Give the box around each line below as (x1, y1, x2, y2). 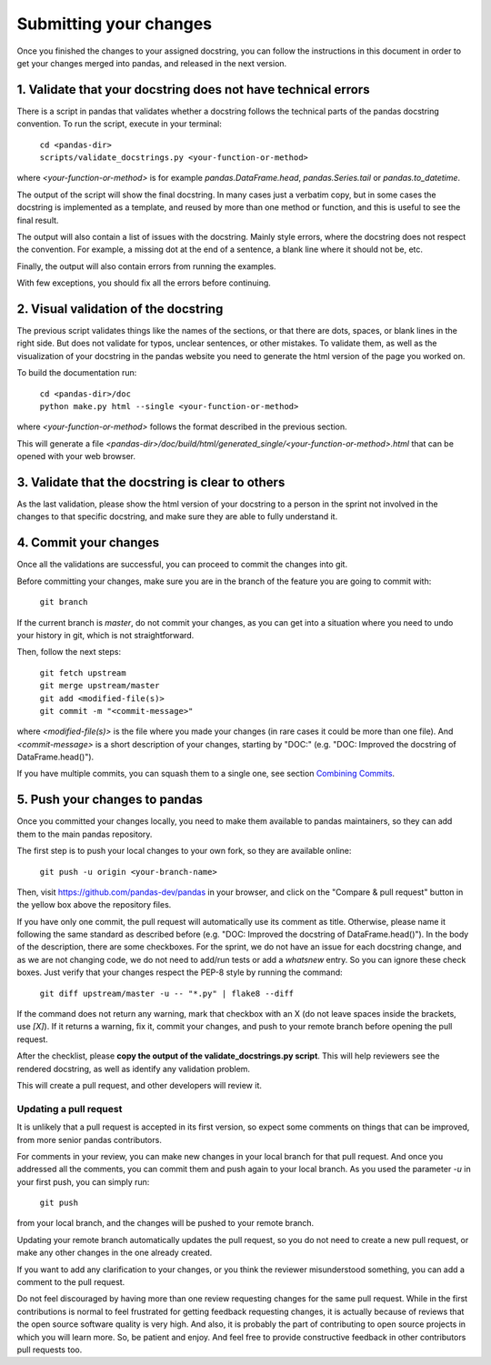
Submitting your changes (16, 14, 213, 34)
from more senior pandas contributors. (16, 1134, 163, 1145)
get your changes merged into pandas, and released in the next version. (16, 57, 287, 68)
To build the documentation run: (16, 367, 137, 378)
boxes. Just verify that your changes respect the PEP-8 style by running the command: (16, 967, 343, 978)
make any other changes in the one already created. (16, 1247, 213, 1259)
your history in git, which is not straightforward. (16, 629, 195, 640)
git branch (39, 597, 88, 607)
